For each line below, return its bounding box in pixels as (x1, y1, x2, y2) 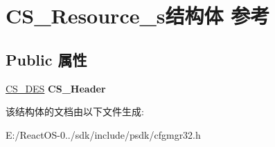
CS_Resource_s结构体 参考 (6, 1, 270, 30)
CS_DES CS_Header (6, 81, 106, 95)
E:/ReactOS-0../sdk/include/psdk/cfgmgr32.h (6, 127, 201, 141)
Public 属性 (6, 48, 87, 70)
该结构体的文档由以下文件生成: (6, 104, 144, 119)
